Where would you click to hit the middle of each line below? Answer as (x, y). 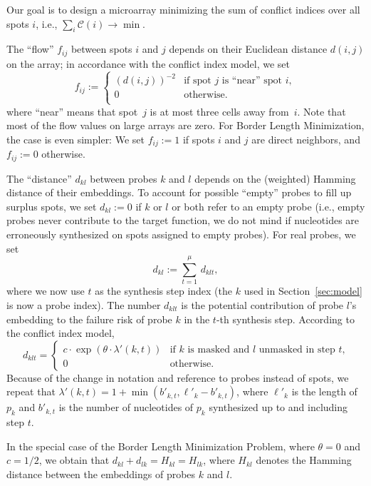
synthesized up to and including (278, 407)
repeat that (31, 391)
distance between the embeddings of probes (101, 474)
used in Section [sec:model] (303, 291)
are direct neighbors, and (306, 139)
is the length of (324, 391)
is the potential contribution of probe (262, 304)
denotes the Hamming (304, 460)
